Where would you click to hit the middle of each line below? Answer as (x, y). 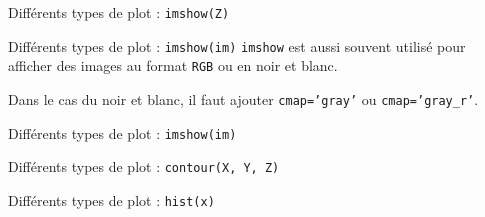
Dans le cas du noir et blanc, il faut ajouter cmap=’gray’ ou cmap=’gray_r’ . (243, 98)
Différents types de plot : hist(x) (111, 199)
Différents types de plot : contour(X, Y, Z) (144, 166)
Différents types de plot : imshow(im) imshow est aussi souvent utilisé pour (237, 45)
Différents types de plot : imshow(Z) (119, 12)
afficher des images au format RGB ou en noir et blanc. (173, 65)
